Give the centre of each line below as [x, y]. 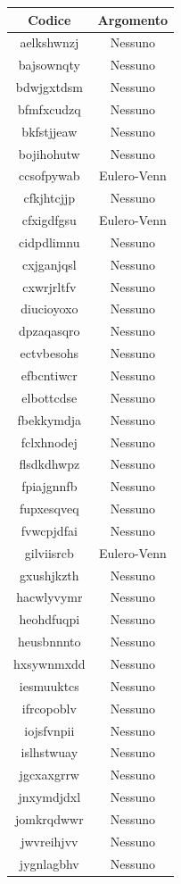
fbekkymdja [49, 419]
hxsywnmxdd [49, 663]
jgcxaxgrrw [49, 775]
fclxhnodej [49, 442]
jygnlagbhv [49, 863]
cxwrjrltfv [49, 286]
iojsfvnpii [49, 730]
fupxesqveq [49, 509]
